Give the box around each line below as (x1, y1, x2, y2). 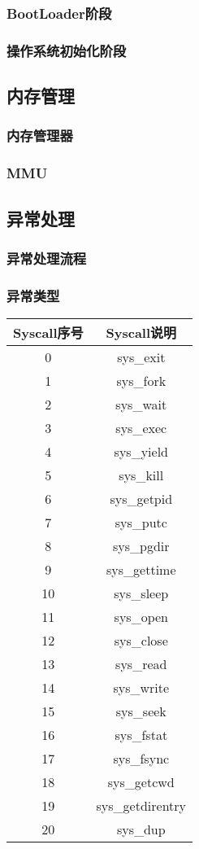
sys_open (114, 607, 168, 626)
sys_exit (117, 348, 166, 366)
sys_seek (115, 702, 167, 720)
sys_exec (115, 418, 167, 437)
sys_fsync (113, 749, 170, 768)
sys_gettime (106, 560, 176, 579)
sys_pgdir (112, 536, 170, 555)
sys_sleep (114, 584, 169, 602)
